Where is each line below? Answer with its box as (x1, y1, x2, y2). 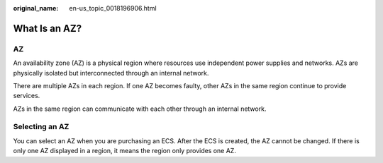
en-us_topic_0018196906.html (69, 4, 157, 12)
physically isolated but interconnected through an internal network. (13, 68, 209, 77)
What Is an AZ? (13, 22, 82, 35)
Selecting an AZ (13, 122, 70, 132)
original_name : (13, 4, 59, 12)
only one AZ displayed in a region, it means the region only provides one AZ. (13, 147, 237, 155)
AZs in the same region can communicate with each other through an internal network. (13, 104, 267, 113)
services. (13, 92, 40, 100)
